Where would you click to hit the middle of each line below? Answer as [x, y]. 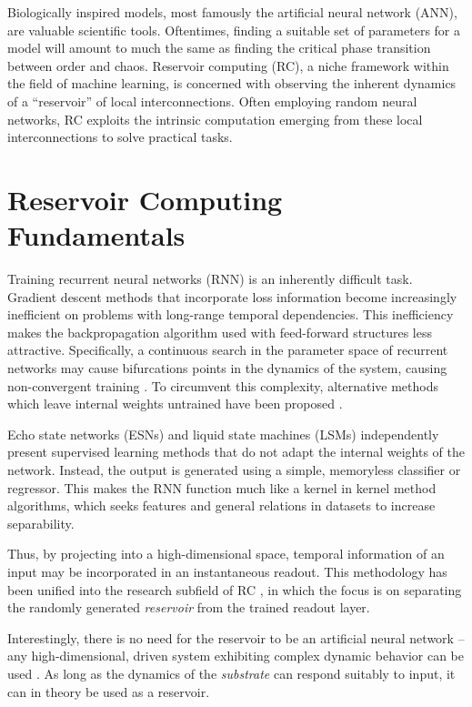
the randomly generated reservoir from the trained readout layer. [189, 607]
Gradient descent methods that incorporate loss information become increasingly [232, 296]
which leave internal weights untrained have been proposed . [175, 404]
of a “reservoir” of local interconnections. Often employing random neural [212, 101]
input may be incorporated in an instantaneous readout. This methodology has [227, 571]
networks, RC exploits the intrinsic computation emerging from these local [215, 119]
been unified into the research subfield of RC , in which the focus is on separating [235, 589]
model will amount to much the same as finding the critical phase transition [219, 48]
